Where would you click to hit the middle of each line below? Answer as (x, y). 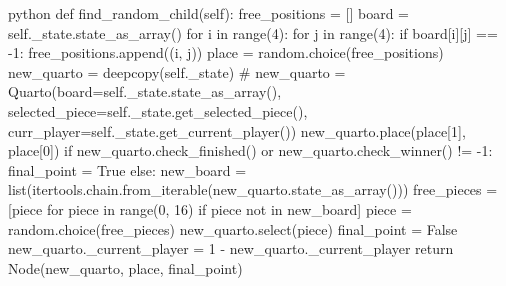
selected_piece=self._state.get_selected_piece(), (158, 110)
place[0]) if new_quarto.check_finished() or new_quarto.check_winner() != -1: (250, 150)
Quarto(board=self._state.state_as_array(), (145, 91)
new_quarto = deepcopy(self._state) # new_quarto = (177, 71)
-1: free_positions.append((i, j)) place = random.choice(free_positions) (226, 52)
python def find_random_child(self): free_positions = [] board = (209, 13)
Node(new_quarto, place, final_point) (125, 267)
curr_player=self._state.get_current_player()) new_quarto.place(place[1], (237, 130)
